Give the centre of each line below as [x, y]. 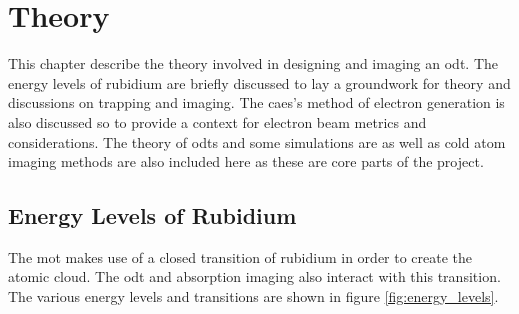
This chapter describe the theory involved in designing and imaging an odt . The [253, 63]
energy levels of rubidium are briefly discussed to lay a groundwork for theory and [259, 82]
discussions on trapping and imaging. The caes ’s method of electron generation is [256, 102]
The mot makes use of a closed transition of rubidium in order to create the [240, 256]
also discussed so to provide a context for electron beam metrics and [217, 121]
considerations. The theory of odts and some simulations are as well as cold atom [257, 141]
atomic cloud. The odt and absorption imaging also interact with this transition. [254, 276]
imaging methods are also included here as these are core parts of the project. [246, 161]
